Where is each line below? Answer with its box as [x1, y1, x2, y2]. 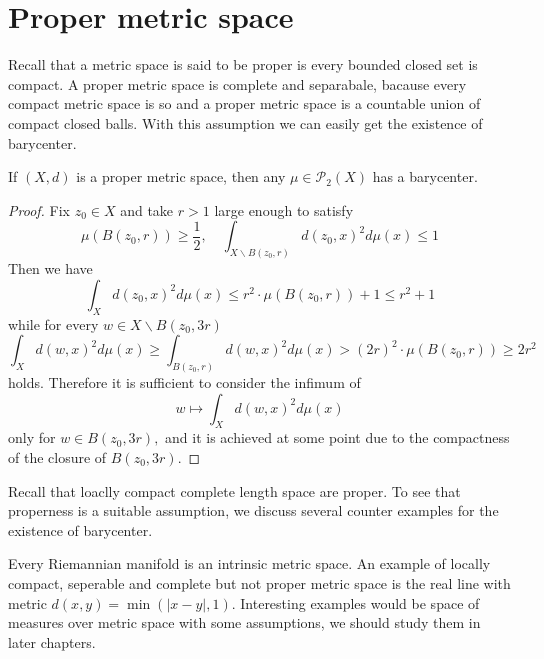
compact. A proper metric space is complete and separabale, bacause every [8, 73, 467, 94]
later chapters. [8, 631, 96, 652]
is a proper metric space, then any [76, 166, 286, 187]
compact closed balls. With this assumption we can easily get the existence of [8, 112, 483, 133]
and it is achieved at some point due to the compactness [165, 427, 510, 448]
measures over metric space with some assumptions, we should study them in [8, 612, 481, 633]
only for [8, 427, 56, 448]
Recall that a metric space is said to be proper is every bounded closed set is [8, 54, 478, 75]
